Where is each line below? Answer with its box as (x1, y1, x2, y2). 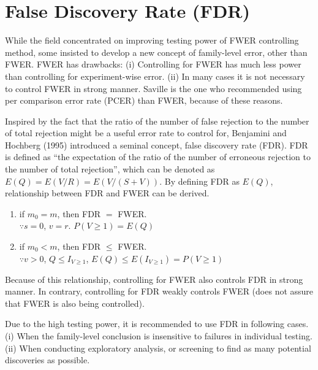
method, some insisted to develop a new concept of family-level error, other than (5, 45, 308, 58)
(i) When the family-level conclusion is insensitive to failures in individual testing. (5, 330, 312, 342)
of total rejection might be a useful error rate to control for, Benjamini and (5, 126, 287, 139)
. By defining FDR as (159, 174, 240, 187)
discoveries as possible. (5, 353, 90, 366)
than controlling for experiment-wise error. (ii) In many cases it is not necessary (5, 69, 305, 82)
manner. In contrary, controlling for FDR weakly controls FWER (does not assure (5, 285, 314, 298)
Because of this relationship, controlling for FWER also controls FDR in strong (5, 272, 303, 285)
